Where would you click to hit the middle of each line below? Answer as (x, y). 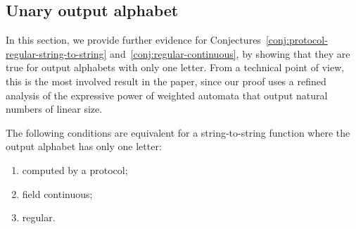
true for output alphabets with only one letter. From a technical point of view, (175, 67)
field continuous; (57, 193)
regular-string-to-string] (56, 53)
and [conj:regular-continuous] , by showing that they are (230, 53)
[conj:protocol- (297, 40)
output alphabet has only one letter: (84, 146)
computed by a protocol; (75, 169)
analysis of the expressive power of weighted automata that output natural (167, 95)
